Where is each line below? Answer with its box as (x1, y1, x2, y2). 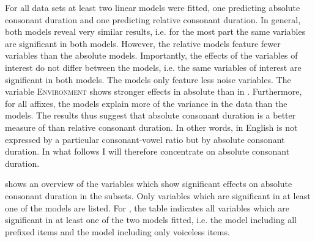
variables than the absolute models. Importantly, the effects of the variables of (5, 49, 298, 62)
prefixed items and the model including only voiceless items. (5, 225, 230, 238)
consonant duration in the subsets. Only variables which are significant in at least (5, 189, 311, 202)
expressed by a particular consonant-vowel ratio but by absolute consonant (5, 133, 285, 145)
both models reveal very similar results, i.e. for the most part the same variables (5, 25, 306, 38)
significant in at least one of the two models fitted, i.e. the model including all (5, 213, 297, 226)
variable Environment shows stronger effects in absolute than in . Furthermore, (5, 85, 302, 98)
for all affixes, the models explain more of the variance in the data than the (5, 97, 287, 109)
